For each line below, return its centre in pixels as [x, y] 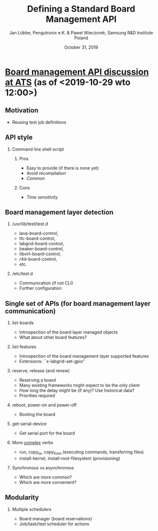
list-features [24, 347]
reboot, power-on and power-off [44, 405]
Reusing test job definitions [39, 122]
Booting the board [37, 415]
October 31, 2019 [81, 47]
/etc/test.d [22, 274]
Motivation [22, 110]
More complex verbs [33, 443]
